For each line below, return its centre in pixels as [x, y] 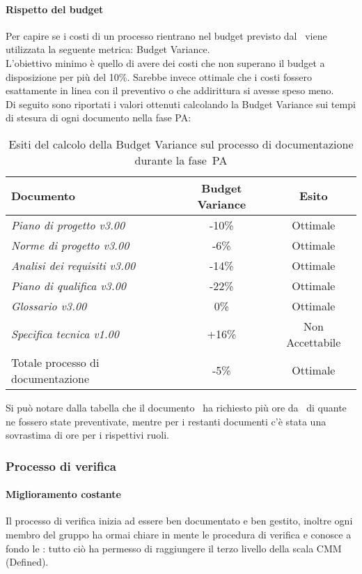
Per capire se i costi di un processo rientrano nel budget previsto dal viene [166, 35]
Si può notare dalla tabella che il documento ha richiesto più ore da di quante [176, 407]
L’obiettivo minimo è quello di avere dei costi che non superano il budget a [165, 62]
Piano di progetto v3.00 [68, 225]
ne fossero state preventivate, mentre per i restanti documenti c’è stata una [166, 421]
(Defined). [27, 562]
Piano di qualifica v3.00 [69, 285]
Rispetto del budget [55, 9]
